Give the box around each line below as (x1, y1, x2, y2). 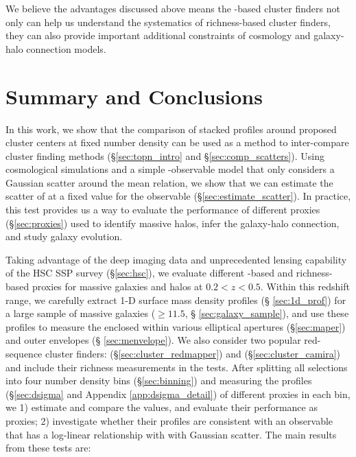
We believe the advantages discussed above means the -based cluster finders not (5, 1, 340, 15)
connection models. (26, 41, 106, 56)
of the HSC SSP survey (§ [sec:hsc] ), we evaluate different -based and (5, 266, 294, 280)
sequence (5, 347, 43, 360)
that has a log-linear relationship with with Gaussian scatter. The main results (5, 427, 337, 441)
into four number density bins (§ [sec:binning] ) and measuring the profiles (5, 373, 312, 388)
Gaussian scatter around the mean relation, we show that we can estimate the (5, 175, 333, 189)
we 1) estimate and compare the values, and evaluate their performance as (5, 400, 318, 414)
